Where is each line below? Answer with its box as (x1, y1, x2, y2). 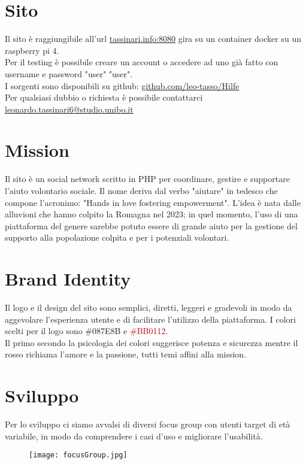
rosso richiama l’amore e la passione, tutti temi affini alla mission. (5, 348, 247, 360)
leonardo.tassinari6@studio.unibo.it (5, 102, 134, 115)
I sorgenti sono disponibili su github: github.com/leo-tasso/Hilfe (5, 79, 240, 92)
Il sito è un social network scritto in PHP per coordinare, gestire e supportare (5, 172, 290, 185)
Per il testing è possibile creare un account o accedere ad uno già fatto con (5, 56, 278, 68)
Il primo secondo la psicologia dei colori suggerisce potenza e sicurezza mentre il (5, 336, 298, 348)
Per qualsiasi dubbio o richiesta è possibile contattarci (5, 91, 203, 104)
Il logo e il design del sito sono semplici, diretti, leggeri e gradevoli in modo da (5, 301, 292, 314)
